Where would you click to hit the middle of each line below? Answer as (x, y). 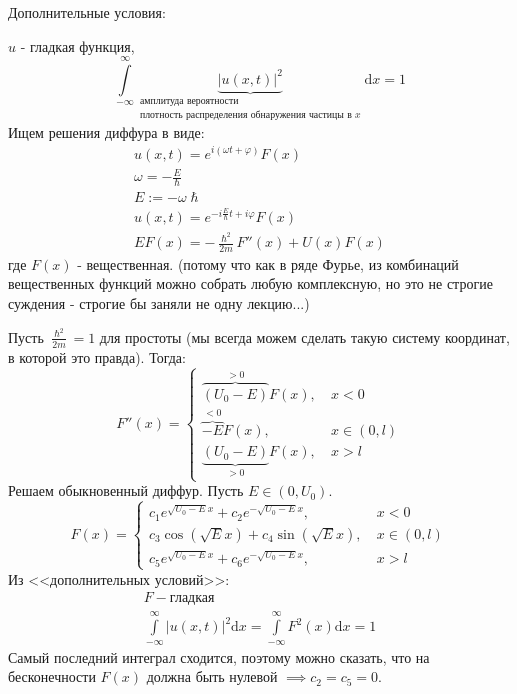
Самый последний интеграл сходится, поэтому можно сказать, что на (219, 656)
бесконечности (52, 676)
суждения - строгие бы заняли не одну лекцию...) (159, 303)
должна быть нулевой (212, 676)
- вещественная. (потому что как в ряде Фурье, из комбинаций (268, 263)
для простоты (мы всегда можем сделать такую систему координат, (304, 336)
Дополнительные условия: (87, 12)
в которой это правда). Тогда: (97, 356)
